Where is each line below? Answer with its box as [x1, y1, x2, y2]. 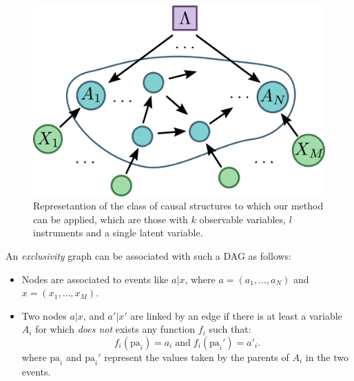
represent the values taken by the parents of [104, 349, 289, 364]
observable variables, [199, 212, 286, 226]
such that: [209, 322, 251, 336]
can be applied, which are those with [33, 212, 188, 226]
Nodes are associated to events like [21, 271, 169, 286]
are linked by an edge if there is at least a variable [130, 308, 342, 322]
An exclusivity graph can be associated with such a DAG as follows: [6, 248, 291, 262]
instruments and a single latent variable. [33, 225, 203, 240]
